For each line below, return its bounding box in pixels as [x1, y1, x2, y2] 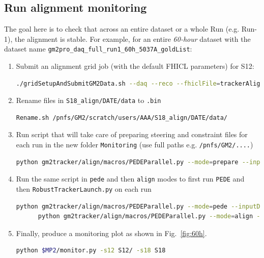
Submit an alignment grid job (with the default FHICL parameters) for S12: [16, 61, 254, 71]
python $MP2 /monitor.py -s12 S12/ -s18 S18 [16, 247, 166, 254]
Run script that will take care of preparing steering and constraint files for [16, 129, 248, 140]
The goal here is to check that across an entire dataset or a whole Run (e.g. [4, 23, 240, 34]
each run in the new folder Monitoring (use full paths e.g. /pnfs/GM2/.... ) [16, 139, 253, 150]
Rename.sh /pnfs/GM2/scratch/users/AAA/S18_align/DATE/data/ [16, 114, 228, 121]
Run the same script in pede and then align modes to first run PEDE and [16, 173, 245, 184]
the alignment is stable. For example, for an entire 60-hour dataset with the [14, 33, 251, 44]
